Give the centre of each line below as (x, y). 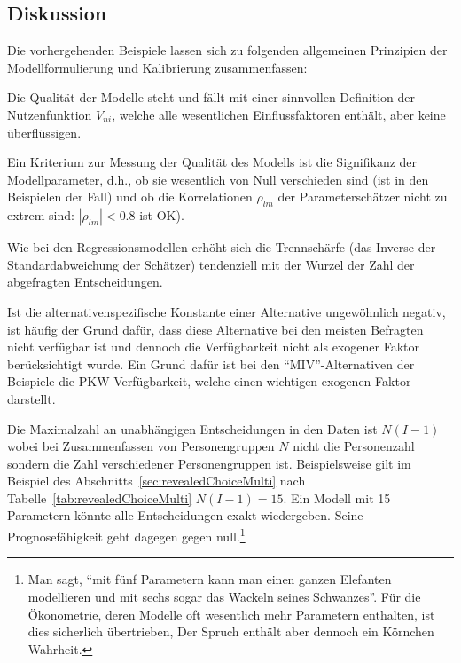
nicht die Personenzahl (354, 446)
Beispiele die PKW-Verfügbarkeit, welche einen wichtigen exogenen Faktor (209, 381)
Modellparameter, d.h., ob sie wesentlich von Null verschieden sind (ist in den (218, 179)
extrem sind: (41, 215)
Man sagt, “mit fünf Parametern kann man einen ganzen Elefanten (210, 579)
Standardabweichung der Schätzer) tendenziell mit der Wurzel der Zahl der (211, 264)
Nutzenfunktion (50, 114)
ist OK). (162, 215)
